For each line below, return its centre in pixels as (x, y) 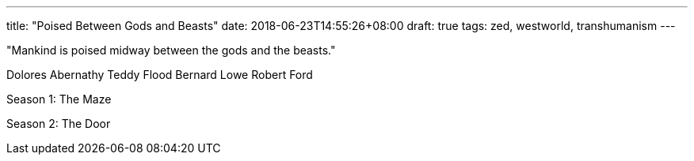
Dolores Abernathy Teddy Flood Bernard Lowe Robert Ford (160, 75)
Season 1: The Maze (59, 99)
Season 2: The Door (59, 124)
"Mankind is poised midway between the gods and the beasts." (171, 50)
